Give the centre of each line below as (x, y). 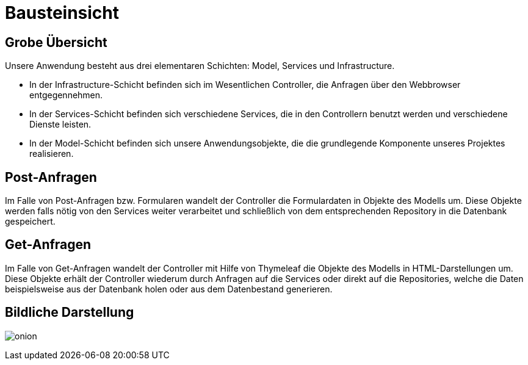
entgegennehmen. (66, 95)
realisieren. (52, 154)
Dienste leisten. (60, 125)
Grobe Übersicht (56, 42)
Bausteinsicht (62, 13)
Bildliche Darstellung (70, 313)
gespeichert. (30, 222)
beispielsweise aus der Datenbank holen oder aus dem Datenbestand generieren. (169, 289)
